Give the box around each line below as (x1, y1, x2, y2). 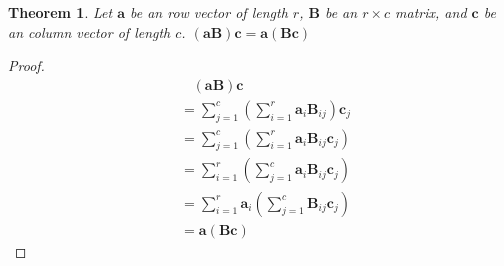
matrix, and (395, 2, 467, 22)
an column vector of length (8, 21, 171, 42)
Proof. (8, 55, 45, 76)
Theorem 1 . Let (8, 2, 113, 22)
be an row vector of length (129, 2, 288, 22)
